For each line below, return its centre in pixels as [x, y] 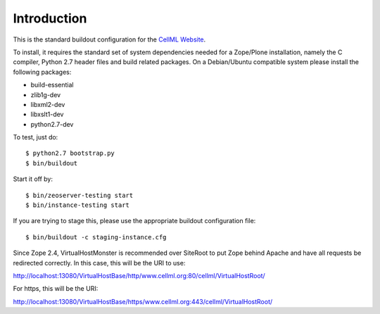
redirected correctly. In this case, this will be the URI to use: [99, 263]
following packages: [42, 72]
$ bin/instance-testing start [78, 205]
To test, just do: [36, 137]
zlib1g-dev [46, 94]
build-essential [52, 85]
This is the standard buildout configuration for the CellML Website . [109, 39]
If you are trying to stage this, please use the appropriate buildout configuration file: [134, 221]
